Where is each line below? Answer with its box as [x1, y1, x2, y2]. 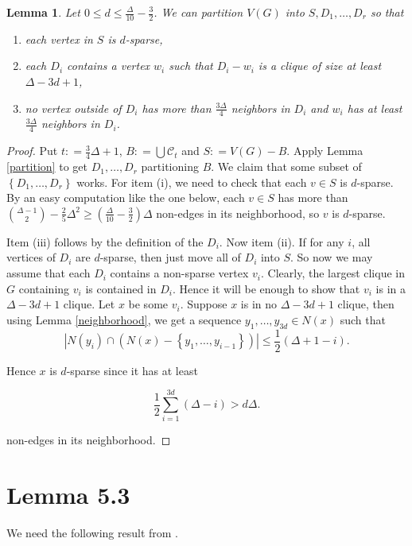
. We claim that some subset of [211, 158, 362, 175]
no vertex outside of [25, 99, 122, 116]
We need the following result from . [6, 525, 179, 541]
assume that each [6, 265, 91, 281]
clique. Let [63, 296, 115, 312]
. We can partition [154, 4, 243, 20]
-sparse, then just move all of [99, 249, 241, 265]
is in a [375, 280, 406, 296]
